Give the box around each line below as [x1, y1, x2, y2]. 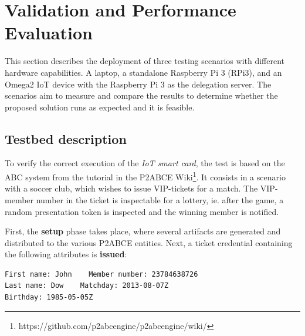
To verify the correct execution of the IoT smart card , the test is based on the [5, 157, 285, 169]
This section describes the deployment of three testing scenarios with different [5, 55, 285, 67]
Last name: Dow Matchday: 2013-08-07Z [5, 281, 169, 290]
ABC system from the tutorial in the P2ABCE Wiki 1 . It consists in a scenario [5, 169, 286, 183]
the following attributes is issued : [5, 248, 127, 260]
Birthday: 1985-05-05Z [5, 293, 93, 302]
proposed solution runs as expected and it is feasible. [5, 100, 195, 113]
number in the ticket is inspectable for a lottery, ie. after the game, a [36, 193, 284, 206]
